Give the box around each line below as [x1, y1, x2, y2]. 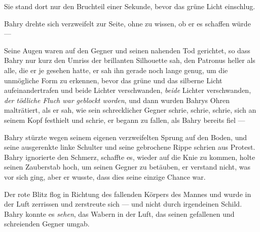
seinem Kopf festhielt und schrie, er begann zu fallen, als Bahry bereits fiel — [4, 114, 245, 125]
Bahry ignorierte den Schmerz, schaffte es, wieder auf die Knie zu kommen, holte [4, 151, 255, 162]
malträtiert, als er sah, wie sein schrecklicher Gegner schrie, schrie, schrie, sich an [4, 105, 256, 115]
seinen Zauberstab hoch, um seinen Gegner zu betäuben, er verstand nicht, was [4, 161, 250, 172]
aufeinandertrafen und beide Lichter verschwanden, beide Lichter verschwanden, [4, 85, 251, 95]
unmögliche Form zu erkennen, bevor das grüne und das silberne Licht [4, 75, 222, 85]
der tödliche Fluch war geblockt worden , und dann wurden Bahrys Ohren [4, 94, 230, 105]
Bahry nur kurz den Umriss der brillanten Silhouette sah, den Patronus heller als [4, 55, 255, 65]
